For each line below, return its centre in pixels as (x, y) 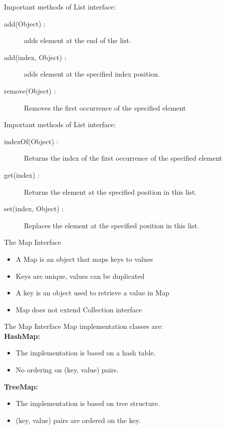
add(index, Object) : (35, 57)
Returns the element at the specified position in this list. (111, 191)
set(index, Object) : (34, 208)
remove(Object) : (30, 90)
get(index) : (22, 174)
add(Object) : (25, 23)
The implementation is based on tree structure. (88, 403)
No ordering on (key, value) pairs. (67, 370)
